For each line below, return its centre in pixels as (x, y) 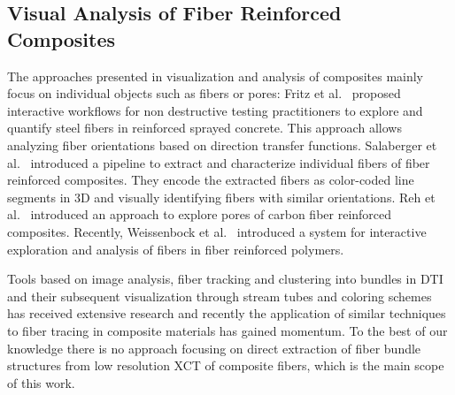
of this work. (41, 382)
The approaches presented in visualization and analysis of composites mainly (216, 76)
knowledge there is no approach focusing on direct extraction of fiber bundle (214, 348)
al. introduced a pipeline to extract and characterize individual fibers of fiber (219, 162)
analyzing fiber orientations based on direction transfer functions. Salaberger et (222, 144)
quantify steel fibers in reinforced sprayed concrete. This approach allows (204, 128)
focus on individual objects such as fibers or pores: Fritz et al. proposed (204, 93)
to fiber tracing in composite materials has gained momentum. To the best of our (227, 330)
